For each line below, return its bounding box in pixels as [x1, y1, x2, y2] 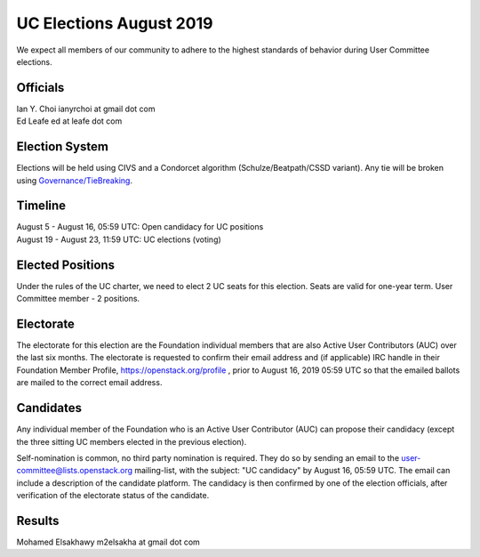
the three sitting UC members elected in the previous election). [16, 436, 247, 447]
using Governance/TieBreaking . [16, 174, 133, 186]
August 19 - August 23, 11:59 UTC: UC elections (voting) [16, 234, 221, 245]
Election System [16, 139, 108, 155]
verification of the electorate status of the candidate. [16, 490, 210, 501]
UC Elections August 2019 [16, 13, 213, 33]
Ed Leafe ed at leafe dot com [16, 116, 123, 126]
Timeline [16, 198, 67, 214]
